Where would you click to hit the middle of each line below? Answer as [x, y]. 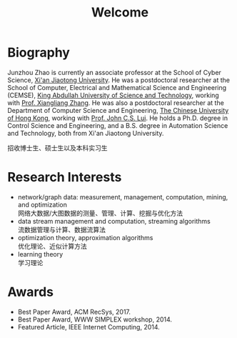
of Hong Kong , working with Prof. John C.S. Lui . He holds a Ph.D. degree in [118, 118]
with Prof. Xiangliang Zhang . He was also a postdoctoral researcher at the [116, 103]
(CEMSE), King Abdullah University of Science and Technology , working [113, 95]
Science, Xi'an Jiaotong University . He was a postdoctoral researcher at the [119, 80]
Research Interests [65, 178]
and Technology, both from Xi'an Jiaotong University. [86, 133]
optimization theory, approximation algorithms [85, 237]
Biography [39, 53]
